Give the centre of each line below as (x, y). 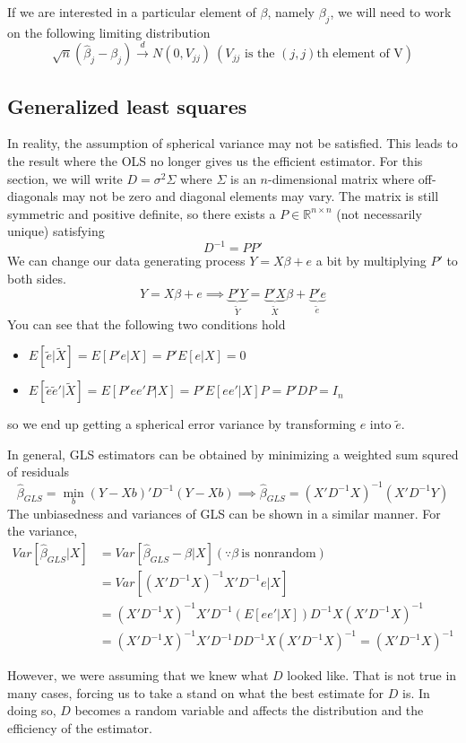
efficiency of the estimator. (80, 727)
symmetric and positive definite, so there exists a (142, 213)
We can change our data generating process (126, 261)
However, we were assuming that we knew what (138, 675)
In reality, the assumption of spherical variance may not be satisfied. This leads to (233, 143)
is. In (416, 692)
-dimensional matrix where (341, 178)
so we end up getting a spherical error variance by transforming (182, 424)
